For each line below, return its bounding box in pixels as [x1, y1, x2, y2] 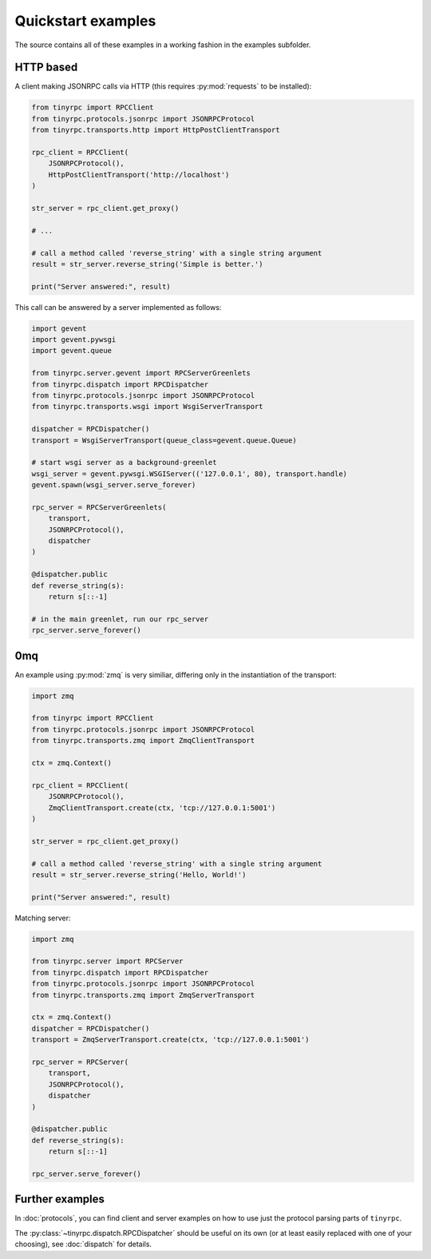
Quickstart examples [14, 12, 156, 30]
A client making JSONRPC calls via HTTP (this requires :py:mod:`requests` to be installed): [14, 81, 312, 91]
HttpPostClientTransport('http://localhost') [48, 170, 230, 179]
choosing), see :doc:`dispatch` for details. [14, 1239, 152, 1249]
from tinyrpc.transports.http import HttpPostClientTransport [31, 125, 280, 135]
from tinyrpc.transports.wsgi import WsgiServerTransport [31, 402, 263, 411]
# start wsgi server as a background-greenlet [31, 458, 217, 467]
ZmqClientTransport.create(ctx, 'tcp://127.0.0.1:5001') [48, 803, 276, 812]
